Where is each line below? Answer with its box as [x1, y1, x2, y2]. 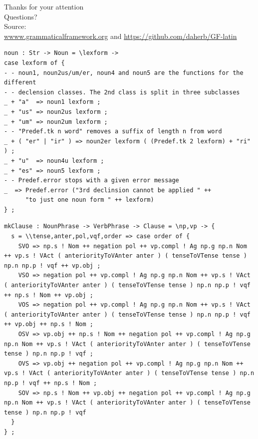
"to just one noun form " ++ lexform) [25, 196, 154, 204]
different [4, 79, 36, 86]
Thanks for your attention [4, 1, 84, 11]
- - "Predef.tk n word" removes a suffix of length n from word [4, 128, 222, 135]
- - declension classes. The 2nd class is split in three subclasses [4, 88, 240, 96]
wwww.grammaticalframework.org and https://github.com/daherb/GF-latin [4, 30, 237, 41]
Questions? [4, 11, 37, 21]
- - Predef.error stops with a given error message [4, 177, 179, 184]
